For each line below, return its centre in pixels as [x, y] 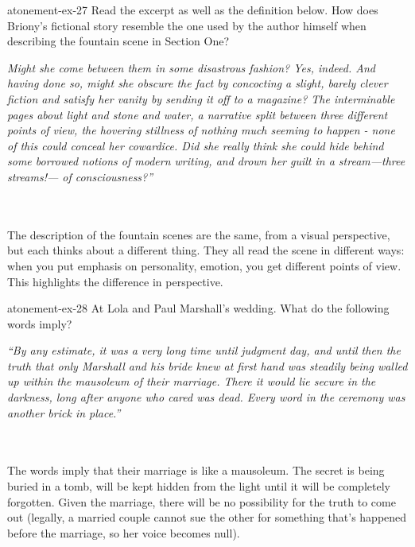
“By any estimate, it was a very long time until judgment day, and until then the [204, 350]
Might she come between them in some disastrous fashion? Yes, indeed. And [191, 67]
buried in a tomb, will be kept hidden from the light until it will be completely [199, 486]
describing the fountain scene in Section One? [118, 41]
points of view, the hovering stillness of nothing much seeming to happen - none [201, 130]
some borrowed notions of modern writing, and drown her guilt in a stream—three [206, 161]
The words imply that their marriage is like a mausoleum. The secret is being [196, 470]
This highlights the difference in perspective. [115, 281]
